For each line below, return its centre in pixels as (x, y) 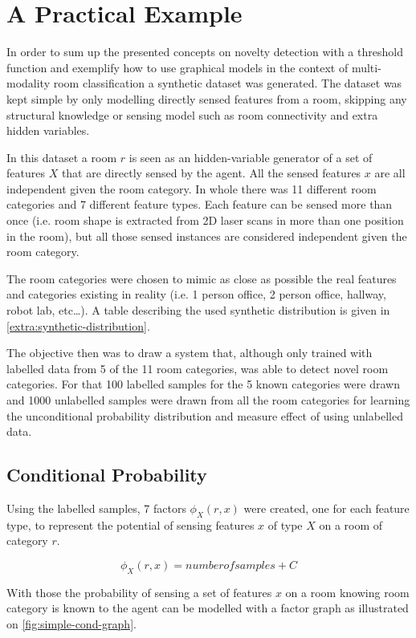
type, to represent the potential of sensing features (131, 524)
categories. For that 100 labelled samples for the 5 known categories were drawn (203, 384)
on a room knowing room (347, 592)
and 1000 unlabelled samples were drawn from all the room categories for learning (208, 400)
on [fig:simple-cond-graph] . (71, 623)
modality (29, 83)
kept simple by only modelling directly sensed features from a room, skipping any (207, 98)
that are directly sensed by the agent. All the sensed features (211, 173)
